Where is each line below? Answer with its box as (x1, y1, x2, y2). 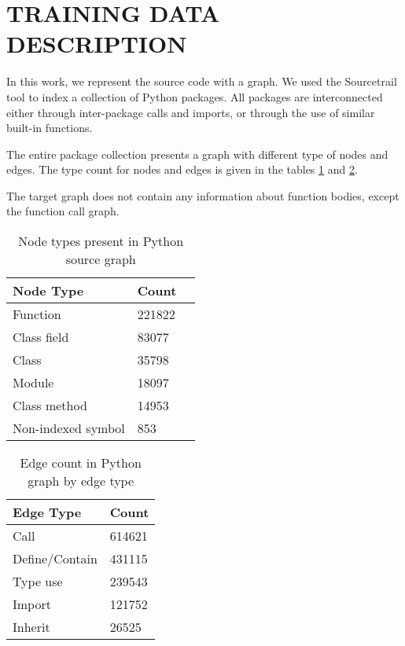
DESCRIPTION (6, 28, 187, 60)
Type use (13, 572, 63, 591)
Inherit (13, 618, 50, 637)
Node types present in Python (18, 232, 184, 251)
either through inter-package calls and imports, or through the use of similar (6, 104, 375, 120)
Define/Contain (13, 549, 98, 568)
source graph (65, 250, 136, 269)
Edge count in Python (20, 453, 142, 472)
